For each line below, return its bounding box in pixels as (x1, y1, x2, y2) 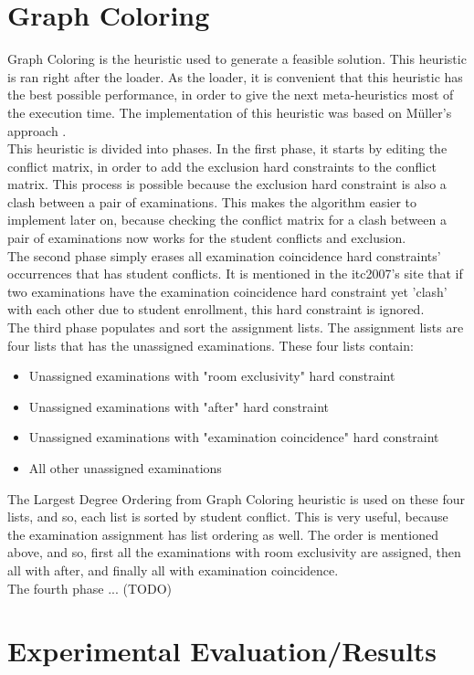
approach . (7, 121, 67, 140)
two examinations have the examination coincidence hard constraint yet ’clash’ (7, 281, 448, 301)
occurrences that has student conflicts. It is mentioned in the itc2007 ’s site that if (7, 264, 463, 283)
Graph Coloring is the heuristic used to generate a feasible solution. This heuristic (7, 49, 467, 69)
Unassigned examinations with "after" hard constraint (28, 396, 330, 416)
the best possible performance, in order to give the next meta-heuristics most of (7, 85, 454, 104)
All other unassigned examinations (28, 459, 222, 477)
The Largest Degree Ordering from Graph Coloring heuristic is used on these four (7, 489, 465, 508)
